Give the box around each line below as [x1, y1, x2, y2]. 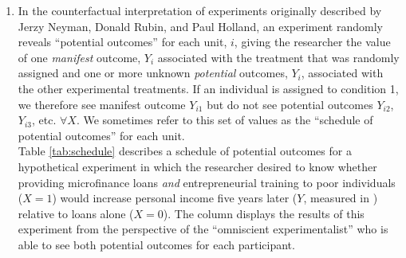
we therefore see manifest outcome [18, 96, 186, 112]
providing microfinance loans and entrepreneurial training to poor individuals [18, 174, 396, 190]
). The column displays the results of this [163, 205, 365, 221]
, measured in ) [303, 190, 378, 206]
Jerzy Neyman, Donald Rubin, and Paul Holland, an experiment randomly [18, 18, 383, 34]
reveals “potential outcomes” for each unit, [18, 33, 227, 50]
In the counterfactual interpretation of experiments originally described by [18, 2, 382, 18]
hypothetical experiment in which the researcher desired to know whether [18, 158, 377, 174]
